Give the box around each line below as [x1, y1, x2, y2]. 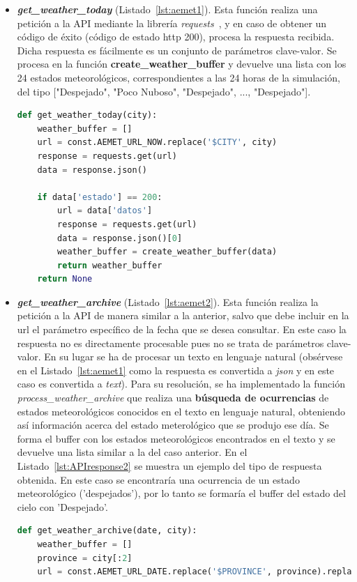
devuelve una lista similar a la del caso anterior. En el [17, 445, 248, 459]
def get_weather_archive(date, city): [17, 526, 197, 536]
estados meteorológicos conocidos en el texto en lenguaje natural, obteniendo [17, 404, 345, 418]
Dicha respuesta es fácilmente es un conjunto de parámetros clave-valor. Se [17, 43, 337, 57]
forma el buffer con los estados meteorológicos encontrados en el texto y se [17, 431, 335, 445]
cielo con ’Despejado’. [17, 499, 108, 514]
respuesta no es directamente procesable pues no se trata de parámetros [17, 335, 324, 350]
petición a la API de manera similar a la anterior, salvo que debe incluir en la [17, 308, 349, 323]
